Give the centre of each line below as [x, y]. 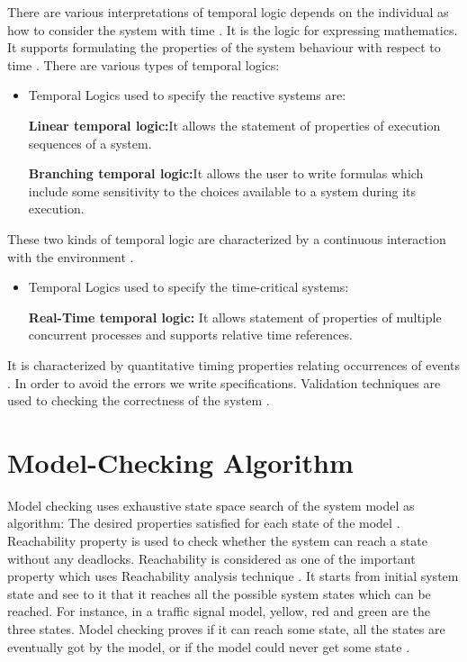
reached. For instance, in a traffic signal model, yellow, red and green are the [219, 611]
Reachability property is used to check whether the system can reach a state [217, 540]
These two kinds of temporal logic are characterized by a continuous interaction [227, 238]
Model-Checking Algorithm [180, 462]
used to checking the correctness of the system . [139, 400]
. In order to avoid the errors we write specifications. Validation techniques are [224, 382]
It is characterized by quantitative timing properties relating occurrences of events [234, 364]
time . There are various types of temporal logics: [144, 64]
